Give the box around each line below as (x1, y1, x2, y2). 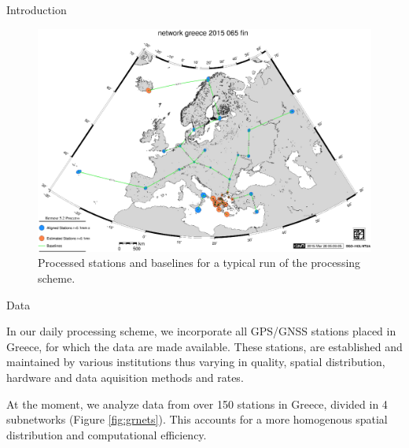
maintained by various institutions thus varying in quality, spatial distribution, (6, 354, 385, 370)
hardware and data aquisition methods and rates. (6, 368, 244, 385)
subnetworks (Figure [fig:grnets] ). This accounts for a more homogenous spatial (6, 411, 388, 428)
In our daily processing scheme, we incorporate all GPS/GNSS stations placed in (6, 323, 396, 339)
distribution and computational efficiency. (6, 426, 207, 442)
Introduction (6, 2, 67, 17)
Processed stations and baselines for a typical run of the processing (38, 254, 361, 271)
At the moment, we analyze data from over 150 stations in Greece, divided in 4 (6, 395, 388, 412)
